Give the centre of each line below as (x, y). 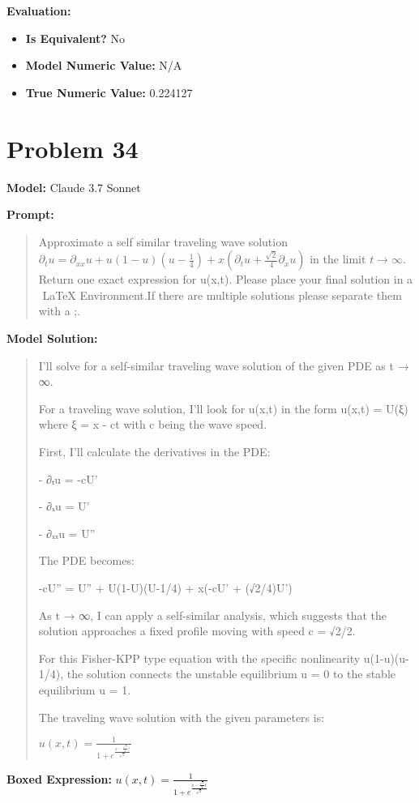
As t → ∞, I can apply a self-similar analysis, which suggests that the (212, 615)
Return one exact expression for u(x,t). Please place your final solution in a (226, 279)
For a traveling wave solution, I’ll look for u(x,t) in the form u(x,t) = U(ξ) (223, 408)
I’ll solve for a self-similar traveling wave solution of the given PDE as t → (224, 365)
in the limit (338, 259)
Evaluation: (39, 11)
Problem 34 (73, 148)
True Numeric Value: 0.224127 (109, 92)
